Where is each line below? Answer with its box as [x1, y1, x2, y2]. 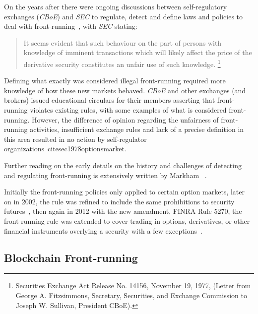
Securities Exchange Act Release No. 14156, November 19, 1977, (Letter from [15, 280, 251, 291]
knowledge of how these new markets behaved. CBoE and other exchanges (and [4, 85, 246, 95]
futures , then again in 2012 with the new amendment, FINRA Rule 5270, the [4, 206, 242, 216]
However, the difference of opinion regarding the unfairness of [32, 114, 219, 125]
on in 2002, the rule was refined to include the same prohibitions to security [4, 196, 235, 206]
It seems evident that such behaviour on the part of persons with [23, 37, 222, 48]
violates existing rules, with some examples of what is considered [30, 105, 227, 115]
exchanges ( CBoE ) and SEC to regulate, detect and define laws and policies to [4, 11, 243, 21]
